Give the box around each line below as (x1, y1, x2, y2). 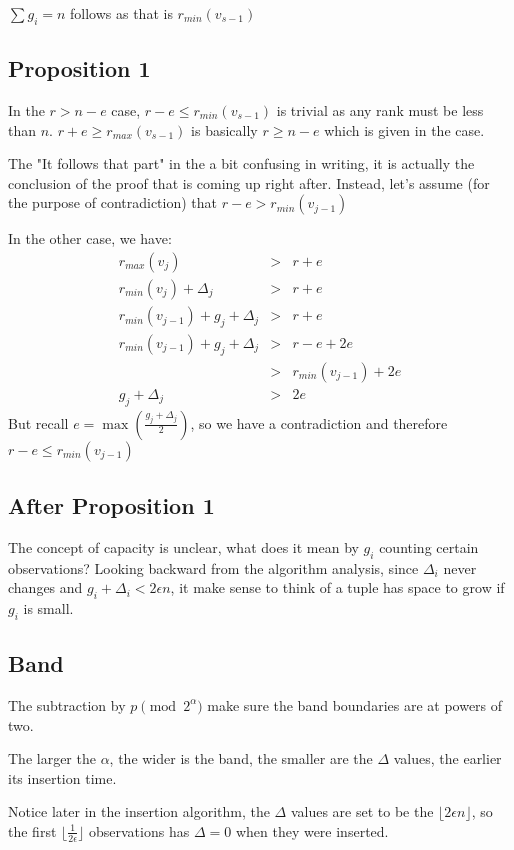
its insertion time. (8, 767, 117, 788)
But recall (8, 412, 69, 433)
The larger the (8, 748, 96, 769)
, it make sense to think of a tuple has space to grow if (170, 577, 505, 598)
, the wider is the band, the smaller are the (109, 748, 373, 769)
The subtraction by (8, 694, 126, 715)
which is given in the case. (324, 119, 485, 140)
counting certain (379, 536, 479, 557)
